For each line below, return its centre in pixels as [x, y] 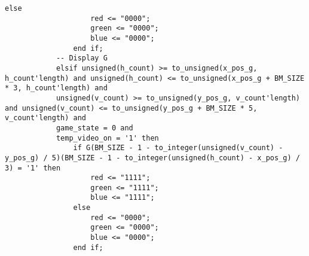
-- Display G [82, 58]
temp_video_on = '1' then [107, 138]
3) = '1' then [33, 168]
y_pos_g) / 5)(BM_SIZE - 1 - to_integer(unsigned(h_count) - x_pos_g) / [152, 158]
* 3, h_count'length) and [56, 88]
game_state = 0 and [94, 128]
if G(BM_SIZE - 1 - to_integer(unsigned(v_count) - [178, 148]
